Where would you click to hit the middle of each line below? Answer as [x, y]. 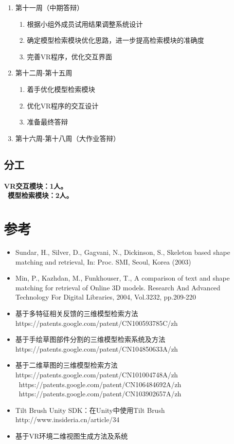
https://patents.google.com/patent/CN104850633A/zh [97, 348]
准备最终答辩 [47, 122]
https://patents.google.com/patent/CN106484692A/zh [100, 384]
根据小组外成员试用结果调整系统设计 [85, 24]
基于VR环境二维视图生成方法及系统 [72, 435]
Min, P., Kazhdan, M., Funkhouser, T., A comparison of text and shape [123, 278]
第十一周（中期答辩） [49, 7]
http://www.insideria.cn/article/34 [67, 419]
